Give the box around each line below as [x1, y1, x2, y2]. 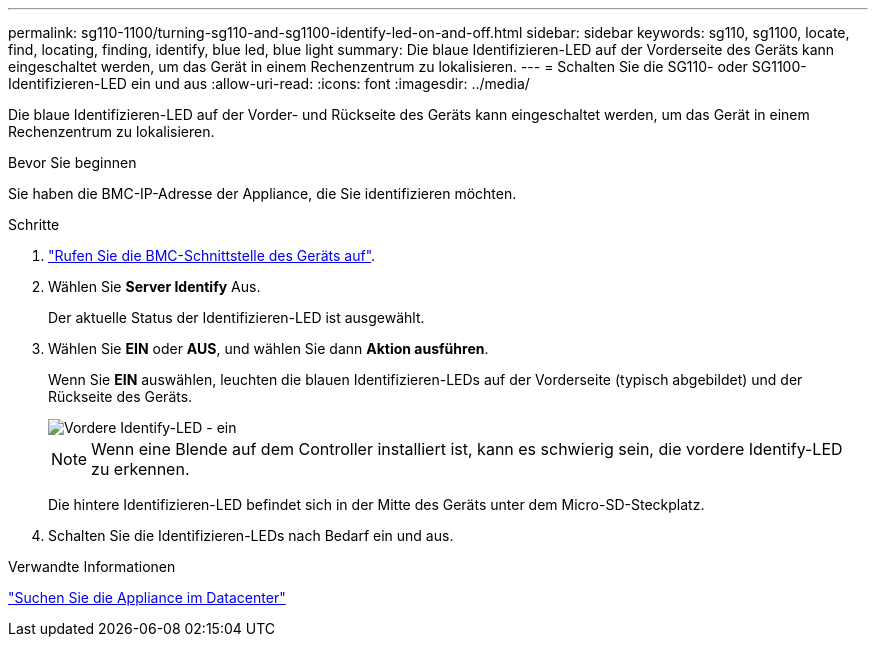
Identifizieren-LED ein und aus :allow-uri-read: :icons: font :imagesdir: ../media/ [8, 75, 530, 92]
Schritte [8, 216, 60, 233]
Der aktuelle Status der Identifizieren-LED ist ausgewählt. [48, 309, 425, 326]
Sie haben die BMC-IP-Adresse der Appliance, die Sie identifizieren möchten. [8, 185, 517, 202]
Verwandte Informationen [8, 558, 176, 575]
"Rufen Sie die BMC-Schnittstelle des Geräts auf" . [48, 247, 376, 264]
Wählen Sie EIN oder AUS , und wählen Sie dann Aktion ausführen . [48, 340, 489, 357]
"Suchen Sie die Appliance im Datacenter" [8, 589, 286, 606]
